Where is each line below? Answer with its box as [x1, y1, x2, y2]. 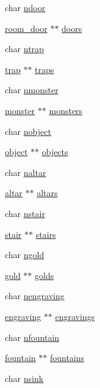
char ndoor [5, 1, 46, 13]
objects [41, 145, 68, 158]
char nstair [5, 207, 45, 219]
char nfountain [5, 330, 60, 343]
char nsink [5, 371, 44, 384]
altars [37, 186, 58, 199]
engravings [55, 310, 95, 322]
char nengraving [5, 289, 65, 302]
